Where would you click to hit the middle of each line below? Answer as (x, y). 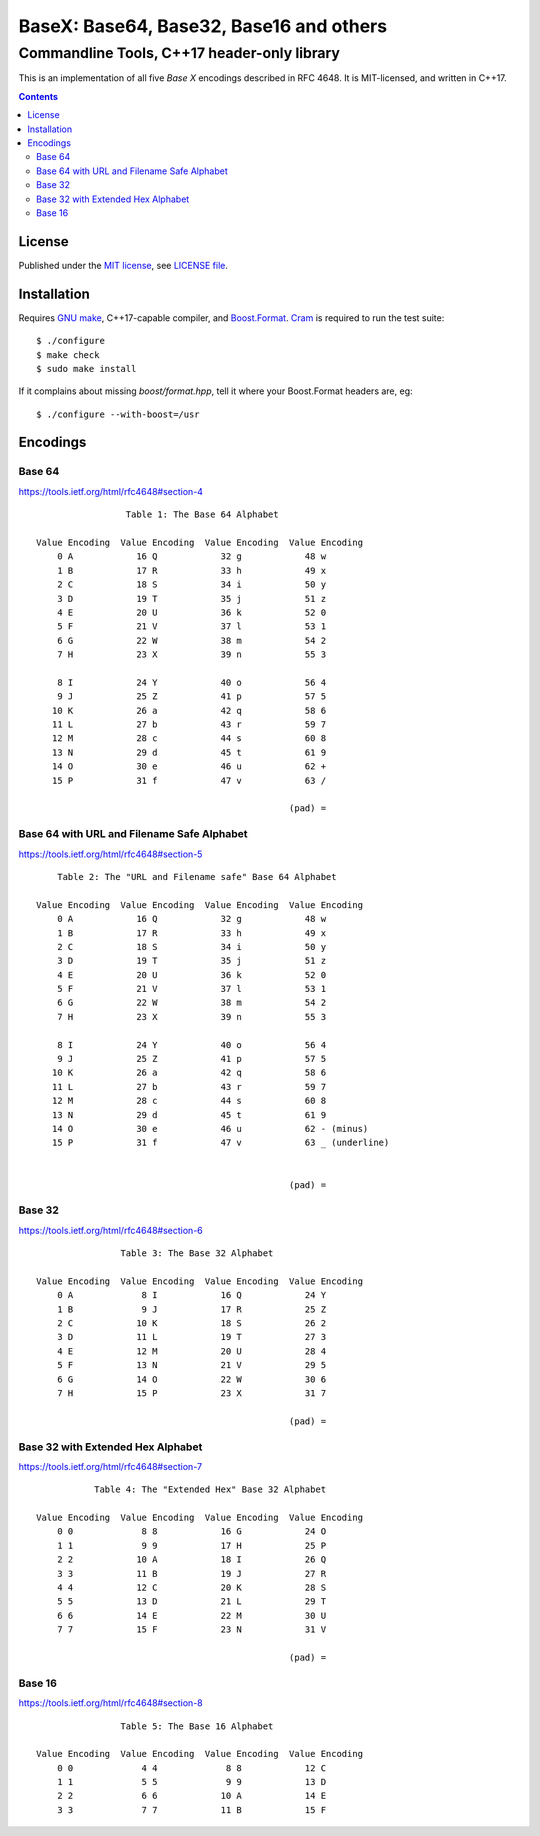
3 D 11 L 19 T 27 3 (191, 1337)
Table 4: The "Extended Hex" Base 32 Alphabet (210, 1489)
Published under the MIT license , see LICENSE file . (123, 265)
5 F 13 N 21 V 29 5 (191, 1365)
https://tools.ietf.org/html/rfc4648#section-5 (110, 854)
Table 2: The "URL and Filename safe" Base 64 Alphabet (196, 876)
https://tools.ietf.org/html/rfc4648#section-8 (111, 1703)
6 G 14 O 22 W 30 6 (191, 1379)
